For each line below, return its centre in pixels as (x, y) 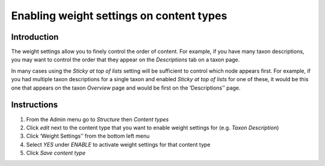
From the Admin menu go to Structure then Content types (97, 119)
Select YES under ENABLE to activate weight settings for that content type (118, 144)
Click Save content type (56, 153)
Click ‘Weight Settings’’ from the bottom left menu (88, 136)
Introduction (35, 37)
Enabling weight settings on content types (119, 16)
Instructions (35, 105)
